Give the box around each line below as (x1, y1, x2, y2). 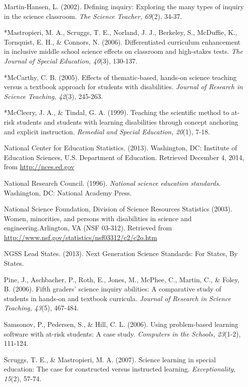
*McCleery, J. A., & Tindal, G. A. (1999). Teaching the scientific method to (4, 107, 229, 117)
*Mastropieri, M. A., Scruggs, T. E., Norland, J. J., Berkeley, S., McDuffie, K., (4, 27, 237, 37)
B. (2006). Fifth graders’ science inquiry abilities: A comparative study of (4, 284, 221, 294)
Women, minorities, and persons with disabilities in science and (4, 213, 192, 223)
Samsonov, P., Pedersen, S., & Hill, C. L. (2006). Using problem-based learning (4, 319, 238, 329)
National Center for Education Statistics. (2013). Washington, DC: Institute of (4, 143, 237, 153)
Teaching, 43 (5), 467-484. (4, 303, 79, 313)
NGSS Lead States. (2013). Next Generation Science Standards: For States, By (4, 248, 238, 258)
